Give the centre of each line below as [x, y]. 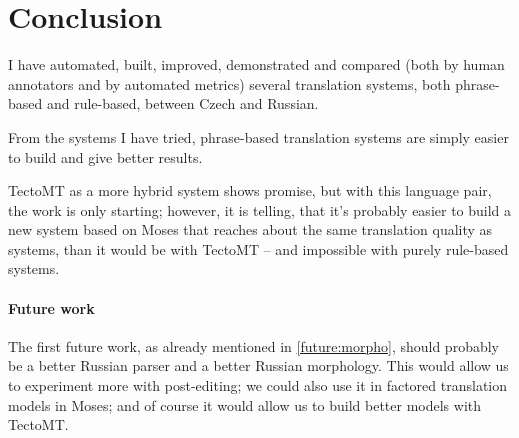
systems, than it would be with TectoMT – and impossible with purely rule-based [258, 248]
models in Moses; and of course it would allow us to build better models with [245, 404]
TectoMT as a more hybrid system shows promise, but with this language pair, [250, 190]
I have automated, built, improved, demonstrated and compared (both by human [256, 64]
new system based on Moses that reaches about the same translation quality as [250, 229]
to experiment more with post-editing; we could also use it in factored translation [258, 385]
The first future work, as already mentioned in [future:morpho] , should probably [253, 345]
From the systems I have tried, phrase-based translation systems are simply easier [258, 136]
